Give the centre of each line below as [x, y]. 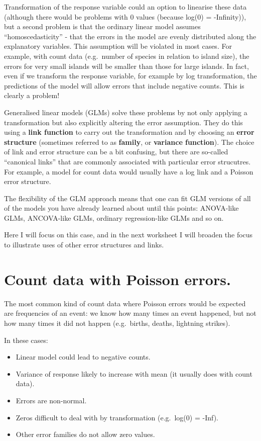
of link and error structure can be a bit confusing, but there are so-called [116, 152]
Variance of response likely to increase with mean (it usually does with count [134, 373]
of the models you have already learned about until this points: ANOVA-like [121, 208]
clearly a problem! [32, 95]
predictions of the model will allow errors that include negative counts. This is [124, 85]
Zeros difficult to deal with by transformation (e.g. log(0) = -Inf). [117, 417]
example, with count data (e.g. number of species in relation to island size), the [127, 56]
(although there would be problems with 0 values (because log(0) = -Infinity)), [125, 16]
